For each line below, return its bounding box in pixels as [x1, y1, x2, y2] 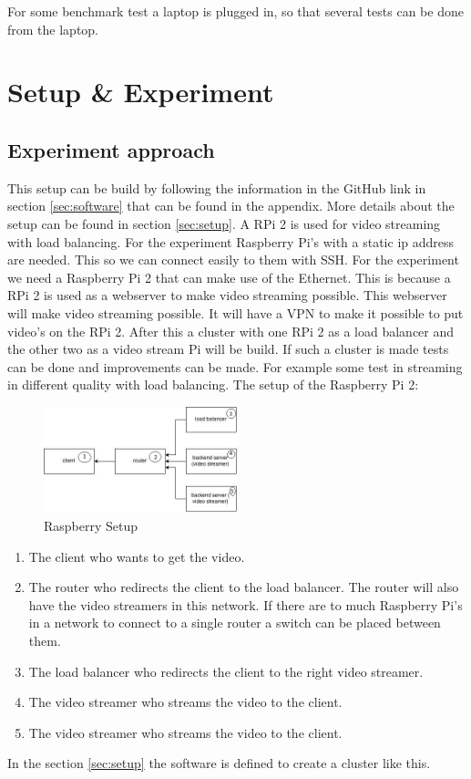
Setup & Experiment [7, 73, 274, 110]
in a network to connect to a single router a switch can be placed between [28, 613, 441, 632]
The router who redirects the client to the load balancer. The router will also [28, 577, 459, 597]
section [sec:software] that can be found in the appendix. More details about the [7, 196, 455, 215]
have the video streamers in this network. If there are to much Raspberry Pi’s [28, 595, 463, 614]
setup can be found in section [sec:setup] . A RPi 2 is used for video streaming [7, 213, 441, 233]
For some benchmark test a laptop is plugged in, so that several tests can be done [7, 2, 464, 20]
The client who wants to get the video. [28, 546, 245, 566]
